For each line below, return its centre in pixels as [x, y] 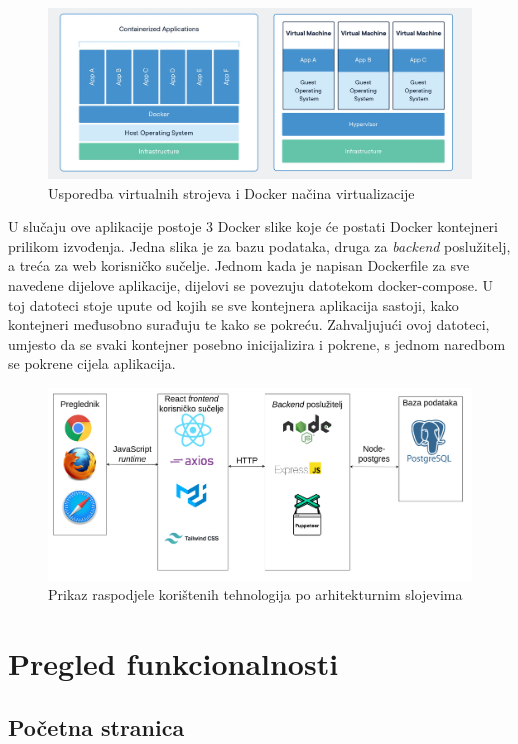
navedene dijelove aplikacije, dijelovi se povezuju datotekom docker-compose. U [251, 284]
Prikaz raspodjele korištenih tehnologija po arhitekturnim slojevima [255, 594]
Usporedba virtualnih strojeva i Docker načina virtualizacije [231, 192]
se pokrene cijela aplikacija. [92, 363]
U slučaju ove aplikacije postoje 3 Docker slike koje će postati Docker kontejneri [253, 226]
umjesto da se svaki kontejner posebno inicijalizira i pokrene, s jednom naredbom [257, 343]
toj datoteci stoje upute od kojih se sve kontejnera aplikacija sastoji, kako [233, 304]
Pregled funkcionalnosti [173, 663]
